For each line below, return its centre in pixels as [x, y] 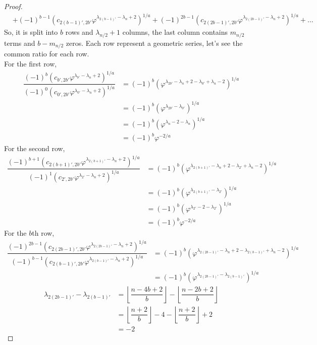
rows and [79, 32]
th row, [43, 233]
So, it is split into [31, 32]
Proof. [13, 6]
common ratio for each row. [47, 54]
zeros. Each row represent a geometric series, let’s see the [154, 43]
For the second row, [35, 148]
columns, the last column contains [175, 32]
